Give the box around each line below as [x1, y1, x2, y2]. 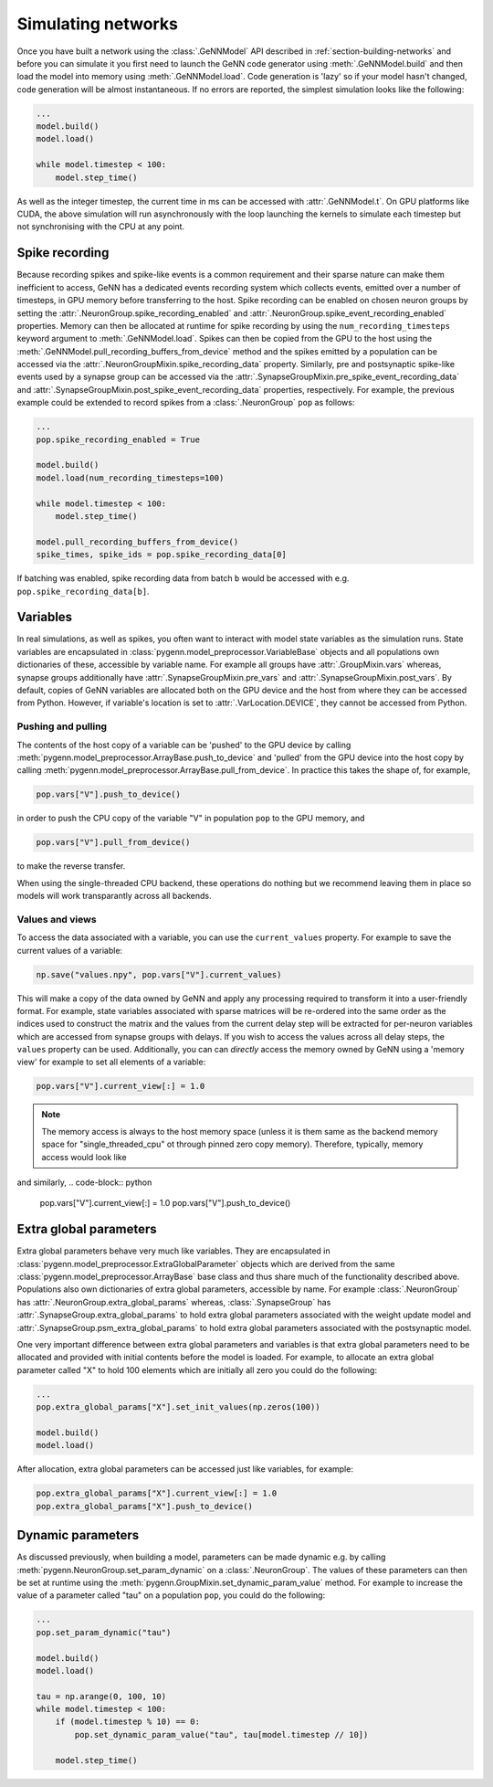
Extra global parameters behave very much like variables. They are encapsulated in [16, 1245, 330, 1256]
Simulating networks [16, 14, 178, 34]
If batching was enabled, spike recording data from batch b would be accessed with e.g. [16, 573, 350, 584]
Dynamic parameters [16, 1528, 140, 1543]
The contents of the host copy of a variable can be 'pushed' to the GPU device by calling [16, 739, 351, 750]
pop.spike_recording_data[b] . [16, 586, 150, 597]
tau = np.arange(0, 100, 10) [36, 1691, 167, 1701]
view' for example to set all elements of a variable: [16, 1056, 206, 1068]
